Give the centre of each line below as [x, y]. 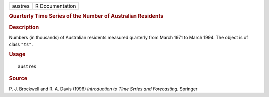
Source [18, 78]
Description [24, 27]
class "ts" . [21, 44]
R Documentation [56, 6]
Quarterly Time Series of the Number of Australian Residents [86, 16]
